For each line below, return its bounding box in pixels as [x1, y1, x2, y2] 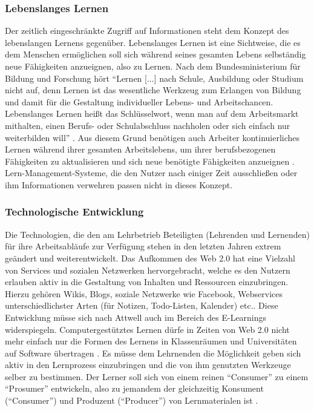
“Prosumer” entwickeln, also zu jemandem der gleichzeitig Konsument [5, 382, 264, 395]
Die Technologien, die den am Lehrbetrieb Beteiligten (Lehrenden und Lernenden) [5, 228, 310, 240]
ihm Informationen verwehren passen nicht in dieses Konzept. [5, 178, 233, 191]
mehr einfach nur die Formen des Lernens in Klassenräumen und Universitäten [5, 335, 297, 347]
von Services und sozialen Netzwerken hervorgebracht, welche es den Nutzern [5, 263, 290, 276]
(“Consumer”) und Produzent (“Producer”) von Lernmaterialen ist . [5, 394, 258, 407]
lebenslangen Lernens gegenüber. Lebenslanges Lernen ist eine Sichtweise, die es [5, 36, 301, 48]
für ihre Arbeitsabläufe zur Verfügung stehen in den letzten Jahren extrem [5, 240, 281, 252]
